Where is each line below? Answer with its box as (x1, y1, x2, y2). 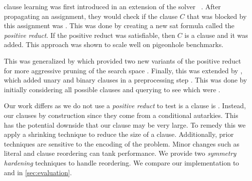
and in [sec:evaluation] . (4, 167, 72, 177)
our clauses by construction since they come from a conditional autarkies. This (4, 110, 238, 120)
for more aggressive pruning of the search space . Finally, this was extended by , (4, 65, 243, 75)
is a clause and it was (184, 30, 248, 40)
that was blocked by (187, 11, 247, 21)
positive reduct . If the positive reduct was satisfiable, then (4, 30, 175, 40)
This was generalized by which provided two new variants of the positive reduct (4, 55, 241, 66)
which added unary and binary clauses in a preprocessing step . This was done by (4, 75, 247, 85)
